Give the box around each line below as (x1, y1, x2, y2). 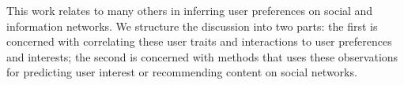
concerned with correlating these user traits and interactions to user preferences (6, 33, 392, 50)
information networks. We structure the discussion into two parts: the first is (6, 17, 378, 34)
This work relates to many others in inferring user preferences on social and (6, 2, 373, 18)
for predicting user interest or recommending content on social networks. (6, 64, 357, 80)
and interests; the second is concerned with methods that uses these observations (6, 48, 398, 65)
